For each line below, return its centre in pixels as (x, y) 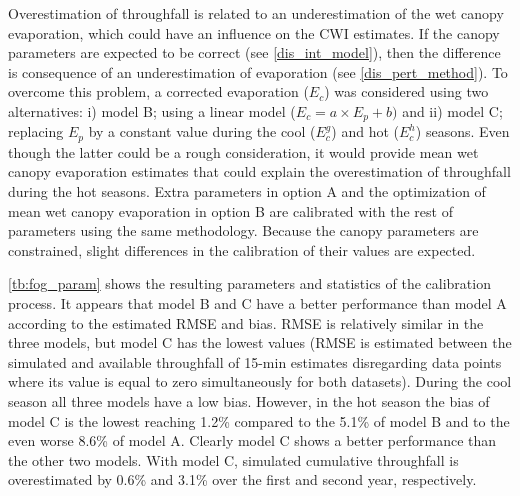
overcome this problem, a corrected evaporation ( (158, 91)
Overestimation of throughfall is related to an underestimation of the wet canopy (256, 13)
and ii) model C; (452, 110)
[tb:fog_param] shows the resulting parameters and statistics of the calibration (249, 283)
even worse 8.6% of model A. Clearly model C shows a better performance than (252, 440)
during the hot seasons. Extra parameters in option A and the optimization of (247, 191)
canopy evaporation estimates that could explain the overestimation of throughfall (259, 171)
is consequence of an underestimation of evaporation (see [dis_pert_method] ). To (258, 71)
